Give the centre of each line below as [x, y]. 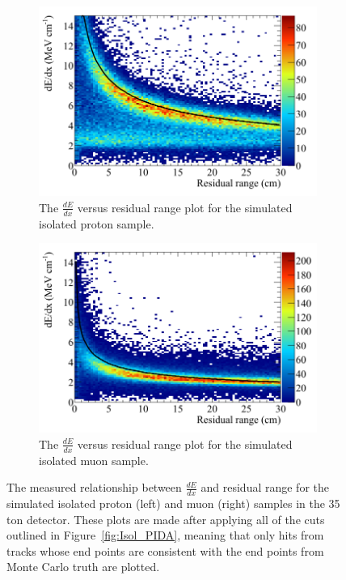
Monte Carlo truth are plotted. [83, 567]
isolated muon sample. [94, 460]
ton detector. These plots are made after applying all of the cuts [166, 519]
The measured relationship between [94, 487]
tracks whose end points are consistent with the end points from [165, 550]
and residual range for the [265, 487]
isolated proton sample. [97, 223]
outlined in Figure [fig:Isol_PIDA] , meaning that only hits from [165, 535]
